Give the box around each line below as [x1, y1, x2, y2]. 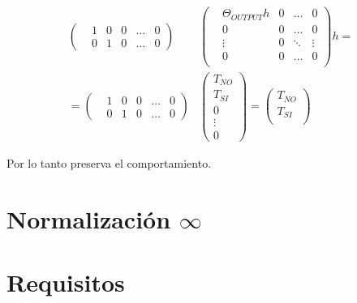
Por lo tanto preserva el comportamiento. [6, 154, 212, 171]
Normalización [6, 202, 171, 235]
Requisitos [6, 266, 125, 299]
